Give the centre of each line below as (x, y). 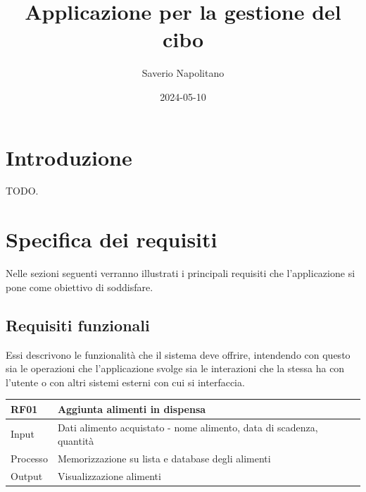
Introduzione (69, 157)
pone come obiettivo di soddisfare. (80, 287)
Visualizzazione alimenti (109, 475)
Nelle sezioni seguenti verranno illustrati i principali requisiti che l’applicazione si (181, 273)
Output (27, 475)
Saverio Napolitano (183, 73)
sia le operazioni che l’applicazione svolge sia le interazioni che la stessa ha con (175, 368)
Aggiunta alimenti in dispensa (132, 408)
